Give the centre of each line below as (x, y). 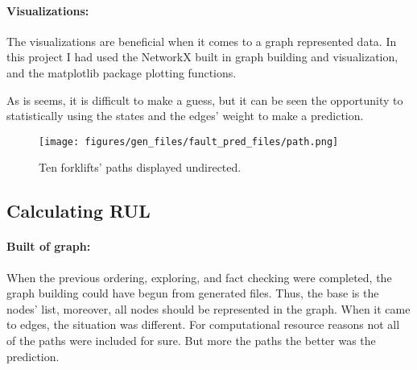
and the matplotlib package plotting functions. (122, 72)
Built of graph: (49, 246)
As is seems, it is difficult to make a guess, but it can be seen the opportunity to (205, 100)
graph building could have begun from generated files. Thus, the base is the (193, 293)
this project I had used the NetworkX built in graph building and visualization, (202, 57)
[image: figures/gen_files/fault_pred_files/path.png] (189, 141)
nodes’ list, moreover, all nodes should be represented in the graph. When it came (208, 308)
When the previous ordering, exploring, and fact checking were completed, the (199, 277)
